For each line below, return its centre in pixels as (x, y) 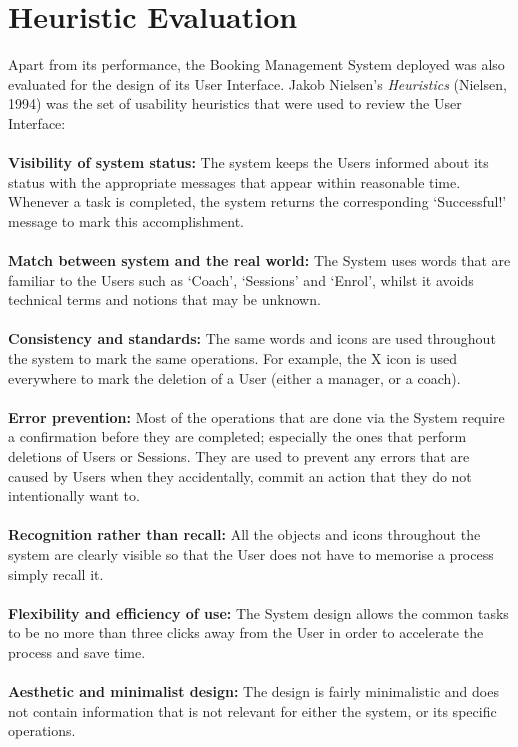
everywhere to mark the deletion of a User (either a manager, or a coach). (234, 377)
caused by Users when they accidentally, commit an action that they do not (240, 475)
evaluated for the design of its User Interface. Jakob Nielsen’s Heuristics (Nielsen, (257, 83)
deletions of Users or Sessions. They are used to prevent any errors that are (239, 456)
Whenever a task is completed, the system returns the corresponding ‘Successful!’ (257, 201)
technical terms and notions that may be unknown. (164, 299)
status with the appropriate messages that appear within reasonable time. (234, 181)
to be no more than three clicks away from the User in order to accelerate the (246, 632)
